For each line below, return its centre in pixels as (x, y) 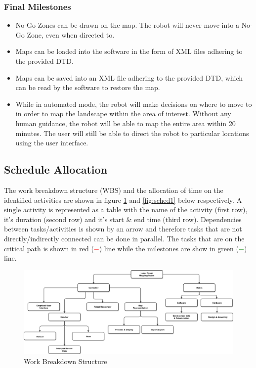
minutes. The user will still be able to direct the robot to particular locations (132, 133)
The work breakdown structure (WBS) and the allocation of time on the (114, 190)
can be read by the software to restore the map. (88, 87)
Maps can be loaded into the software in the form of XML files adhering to (129, 51)
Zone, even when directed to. (71, 34)
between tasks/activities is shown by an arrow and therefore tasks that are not (123, 229)
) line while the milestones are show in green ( (169, 248)
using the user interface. (52, 143)
